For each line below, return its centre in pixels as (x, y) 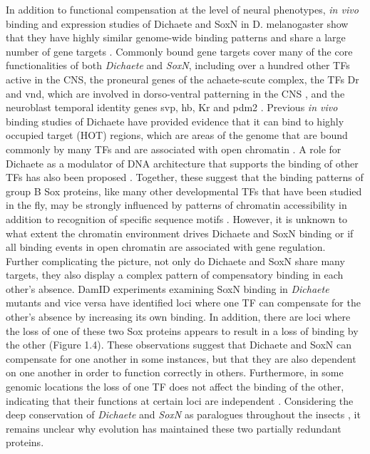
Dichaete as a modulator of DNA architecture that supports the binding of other (182, 163)
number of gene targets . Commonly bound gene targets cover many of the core (179, 51)
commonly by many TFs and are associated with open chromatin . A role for (174, 149)
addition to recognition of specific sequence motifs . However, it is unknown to (177, 218)
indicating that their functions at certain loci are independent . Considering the (180, 400)
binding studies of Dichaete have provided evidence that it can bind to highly (175, 121)
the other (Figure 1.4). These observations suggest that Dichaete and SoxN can (179, 345)
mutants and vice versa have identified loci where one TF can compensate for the (183, 303)
